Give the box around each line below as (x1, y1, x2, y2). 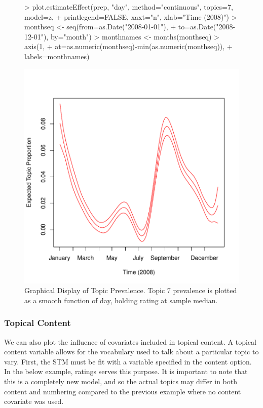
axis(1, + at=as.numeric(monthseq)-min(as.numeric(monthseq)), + (24, 41, 233, 52)
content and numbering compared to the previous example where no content (4, 386, 241, 396)
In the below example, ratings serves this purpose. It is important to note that (4, 366, 248, 377)
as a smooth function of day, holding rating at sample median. (24, 295, 218, 305)
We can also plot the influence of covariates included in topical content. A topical (4, 336, 256, 347)
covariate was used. (4, 396, 64, 406)
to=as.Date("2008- (178, 21, 236, 32)
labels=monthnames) (24, 51, 90, 61)
